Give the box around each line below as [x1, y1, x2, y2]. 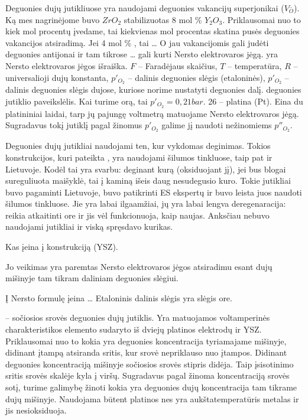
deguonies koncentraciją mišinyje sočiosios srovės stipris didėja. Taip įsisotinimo [5, 357, 294, 370]
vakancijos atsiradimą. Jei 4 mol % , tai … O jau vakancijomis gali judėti [5, 36, 269, 48]
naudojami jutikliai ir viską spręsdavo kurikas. [5, 220, 173, 233]
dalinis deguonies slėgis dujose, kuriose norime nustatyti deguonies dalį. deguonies [5, 83, 301, 96]
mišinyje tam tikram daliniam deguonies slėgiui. [5, 272, 179, 284]
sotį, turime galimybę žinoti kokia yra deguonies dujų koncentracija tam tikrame [5, 381, 297, 393]
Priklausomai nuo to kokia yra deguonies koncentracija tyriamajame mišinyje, [5, 334, 287, 347]
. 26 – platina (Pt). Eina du [203, 95, 303, 108]
